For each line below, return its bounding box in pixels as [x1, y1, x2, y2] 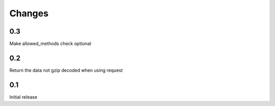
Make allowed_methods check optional [9, 41, 92, 47]
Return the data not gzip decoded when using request [9, 67, 123, 73]
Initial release [9, 94, 38, 100]
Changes [9, 8, 48, 19]
